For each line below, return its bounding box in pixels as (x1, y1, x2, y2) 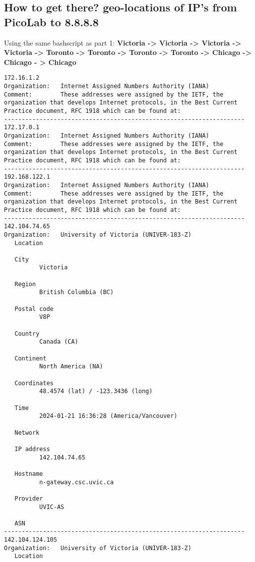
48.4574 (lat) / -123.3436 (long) (39, 388, 153, 395)
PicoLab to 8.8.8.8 (4, 14, 99, 29)
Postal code (14, 305, 54, 312)
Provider (14, 495, 43, 502)
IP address (14, 445, 50, 453)
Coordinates (14, 379, 54, 387)
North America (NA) (39, 363, 103, 370)
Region (14, 280, 36, 288)
